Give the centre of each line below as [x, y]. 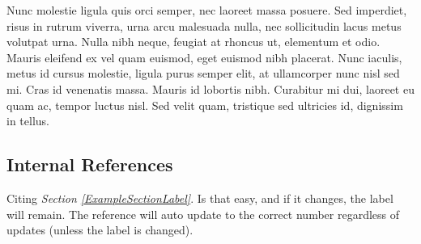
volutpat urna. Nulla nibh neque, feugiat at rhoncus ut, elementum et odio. [193, 42]
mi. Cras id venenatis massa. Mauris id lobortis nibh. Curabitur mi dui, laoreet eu [210, 88]
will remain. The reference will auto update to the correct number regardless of [203, 214]
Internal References [90, 164]
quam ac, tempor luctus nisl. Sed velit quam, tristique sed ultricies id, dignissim [205, 105]
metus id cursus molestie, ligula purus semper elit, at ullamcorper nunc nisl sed [203, 73]
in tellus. [28, 121]
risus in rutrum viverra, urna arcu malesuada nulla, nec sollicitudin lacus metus [204, 25]
